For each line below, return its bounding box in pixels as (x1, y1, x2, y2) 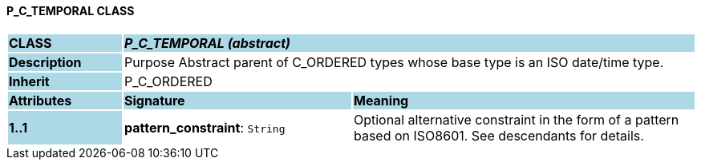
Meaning (353, 92, 409, 109)
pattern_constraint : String (124, 119, 286, 136)
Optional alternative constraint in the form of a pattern (353, 111, 679, 128)
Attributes (9, 92, 72, 109)
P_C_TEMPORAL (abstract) (124, 34, 291, 51)
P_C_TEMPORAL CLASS (6, 4, 135, 18)
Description (9, 53, 82, 70)
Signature (124, 92, 185, 109)
